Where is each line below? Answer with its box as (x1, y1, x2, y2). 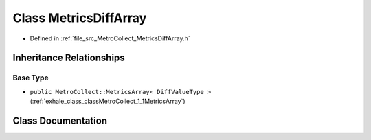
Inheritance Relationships (12, 52, 125, 64)
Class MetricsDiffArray (12, 10, 147, 25)
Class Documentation (12, 115, 108, 126)
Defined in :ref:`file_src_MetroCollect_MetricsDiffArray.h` (30, 34, 190, 43)
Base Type (12, 73, 49, 82)
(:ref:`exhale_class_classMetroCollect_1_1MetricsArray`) (30, 97, 185, 106)
